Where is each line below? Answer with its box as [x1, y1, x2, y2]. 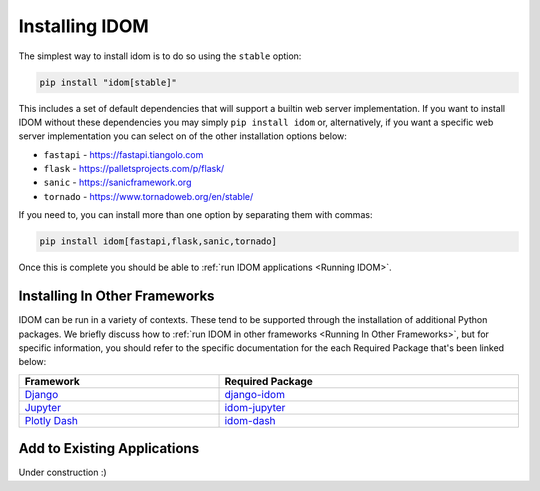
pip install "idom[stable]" [39, 76, 177, 88]
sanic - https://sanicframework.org [43, 176, 192, 189]
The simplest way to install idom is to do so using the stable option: [18, 50, 302, 62]
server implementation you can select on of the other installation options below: [18, 130, 347, 142]
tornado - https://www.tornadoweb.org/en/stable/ [43, 190, 254, 202]
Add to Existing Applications [18, 440, 200, 457]
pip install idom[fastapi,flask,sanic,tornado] [39, 236, 277, 247]
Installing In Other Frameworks [18, 288, 215, 305]
